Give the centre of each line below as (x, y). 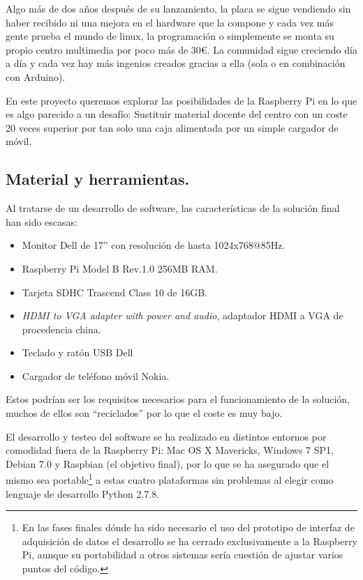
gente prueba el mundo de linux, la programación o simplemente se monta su (170, 36)
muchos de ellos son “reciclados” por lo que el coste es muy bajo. (144, 413)
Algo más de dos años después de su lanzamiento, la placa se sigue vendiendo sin (178, 8)
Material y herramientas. (98, 179)
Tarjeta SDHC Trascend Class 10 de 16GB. (115, 292)
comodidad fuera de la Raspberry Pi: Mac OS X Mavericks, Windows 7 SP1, (170, 450)
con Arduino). (36, 76)
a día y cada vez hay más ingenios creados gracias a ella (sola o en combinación (176, 63)
